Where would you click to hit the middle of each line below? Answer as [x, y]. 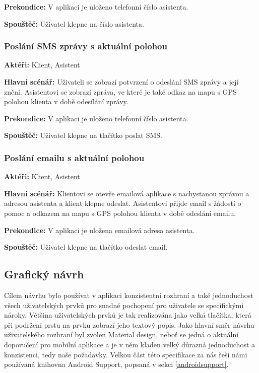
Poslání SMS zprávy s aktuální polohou [86, 46]
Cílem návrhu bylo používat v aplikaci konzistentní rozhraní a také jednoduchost [129, 295]
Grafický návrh [44, 274]
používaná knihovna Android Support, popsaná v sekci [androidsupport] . [116, 364]
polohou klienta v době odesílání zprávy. [66, 101]
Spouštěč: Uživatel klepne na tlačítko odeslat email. [86, 247]
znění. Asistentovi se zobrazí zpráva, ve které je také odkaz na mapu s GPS [120, 91]
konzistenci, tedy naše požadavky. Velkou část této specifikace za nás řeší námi [126, 354]
